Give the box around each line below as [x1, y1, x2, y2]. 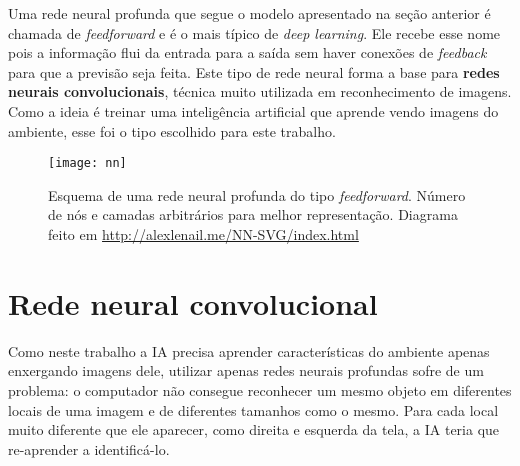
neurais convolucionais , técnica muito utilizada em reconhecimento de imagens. [8, 81, 512, 102]
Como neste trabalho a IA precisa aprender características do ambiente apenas [8, 340, 490, 361]
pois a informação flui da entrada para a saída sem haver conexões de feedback [8, 42, 487, 63]
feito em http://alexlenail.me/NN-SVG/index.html [48, 224, 359, 244]
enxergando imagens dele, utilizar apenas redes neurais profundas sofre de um [8, 360, 484, 381]
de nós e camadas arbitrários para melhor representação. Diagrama [48, 204, 458, 225]
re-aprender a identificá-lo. [8, 438, 170, 459]
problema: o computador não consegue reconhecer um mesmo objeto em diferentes [8, 379, 512, 400]
